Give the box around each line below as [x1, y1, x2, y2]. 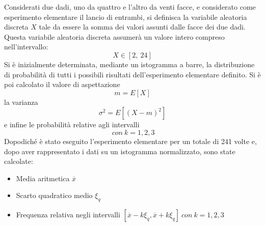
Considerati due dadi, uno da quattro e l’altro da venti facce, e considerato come [4, 2, 256, 12]
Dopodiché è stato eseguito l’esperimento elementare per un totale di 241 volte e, [4, 135, 257, 146]
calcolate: [4, 156, 33, 166]
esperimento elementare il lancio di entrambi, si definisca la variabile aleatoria [4, 11, 247, 22]
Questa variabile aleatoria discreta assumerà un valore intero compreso [4, 31, 225, 42]
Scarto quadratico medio [16, 190, 93, 201]
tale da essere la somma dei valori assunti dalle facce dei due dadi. [39, 21, 246, 32]
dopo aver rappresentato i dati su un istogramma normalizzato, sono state [4, 146, 235, 156]
